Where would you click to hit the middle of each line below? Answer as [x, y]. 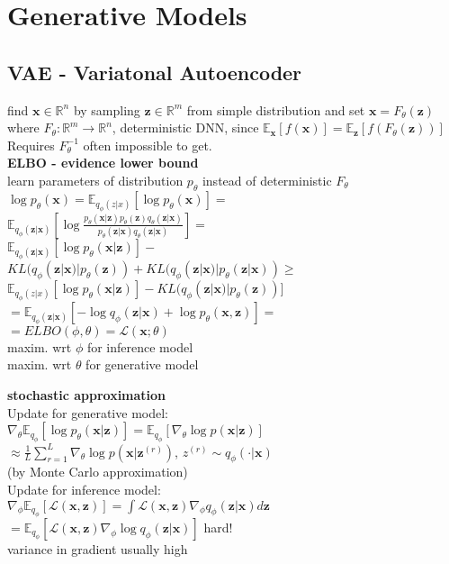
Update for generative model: [88, 412]
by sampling [107, 109]
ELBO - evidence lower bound [103, 163]
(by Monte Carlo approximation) [98, 472]
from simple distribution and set [276, 109]
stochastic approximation [87, 395]
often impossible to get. [148, 145]
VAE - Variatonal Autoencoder [155, 72]
